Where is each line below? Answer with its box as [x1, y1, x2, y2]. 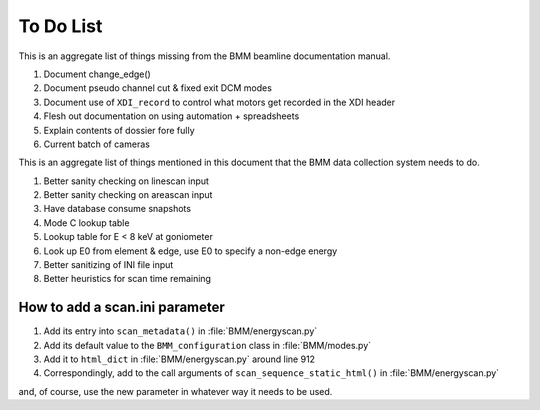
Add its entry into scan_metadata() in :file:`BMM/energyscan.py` [43, 325, 318, 337]
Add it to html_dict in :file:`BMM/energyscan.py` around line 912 [43, 353, 315, 365]
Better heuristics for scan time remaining [43, 273, 212, 285]
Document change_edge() [43, 68, 152, 80]
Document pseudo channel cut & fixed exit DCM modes [43, 82, 272, 94]
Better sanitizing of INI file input [43, 259, 174, 271]
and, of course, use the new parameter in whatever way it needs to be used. [18, 385, 333, 397]
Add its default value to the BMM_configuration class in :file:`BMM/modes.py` [43, 339, 372, 351]
